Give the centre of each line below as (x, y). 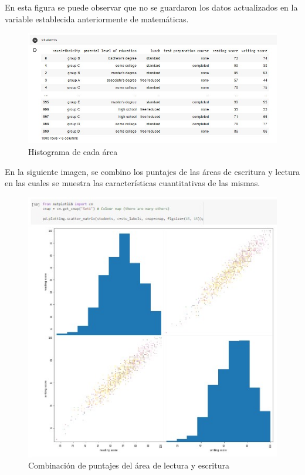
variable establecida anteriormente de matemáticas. (97, 18)
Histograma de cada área (73, 151)
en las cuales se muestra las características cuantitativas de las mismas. (133, 183)
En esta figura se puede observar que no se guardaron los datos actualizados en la (151, 7)
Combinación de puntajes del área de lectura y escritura (129, 465)
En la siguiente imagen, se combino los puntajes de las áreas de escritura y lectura (152, 171)
